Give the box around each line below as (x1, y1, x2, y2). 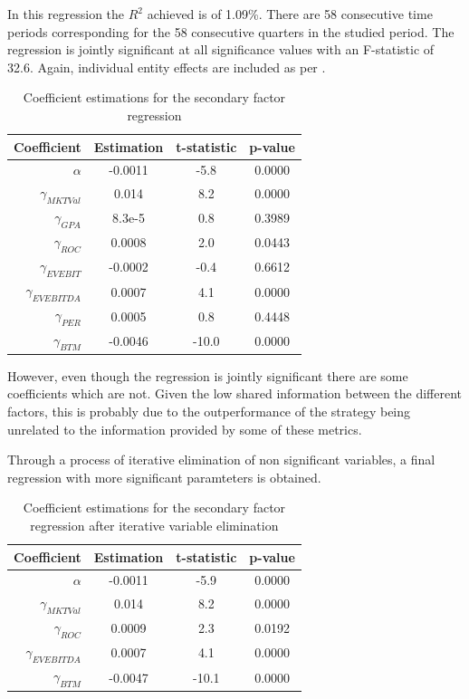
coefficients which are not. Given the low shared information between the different (7, 384, 463, 403)
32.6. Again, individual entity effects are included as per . (7, 57, 326, 76)
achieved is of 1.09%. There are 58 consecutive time (147, 5, 433, 23)
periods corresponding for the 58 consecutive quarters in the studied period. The (7, 22, 455, 41)
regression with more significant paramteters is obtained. (7, 467, 321, 486)
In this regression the (7, 5, 125, 23)
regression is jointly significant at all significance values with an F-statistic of (7, 40, 435, 59)
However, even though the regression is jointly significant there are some (7, 366, 408, 385)
